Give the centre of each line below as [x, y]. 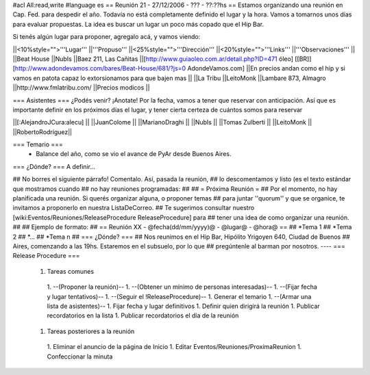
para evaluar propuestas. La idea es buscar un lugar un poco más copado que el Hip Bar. [138, 24]
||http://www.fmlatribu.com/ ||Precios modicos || [81, 88]
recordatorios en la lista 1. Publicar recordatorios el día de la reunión [143, 315]
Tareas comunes [71, 271]
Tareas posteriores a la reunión [91, 331]
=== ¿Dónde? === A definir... [54, 166]
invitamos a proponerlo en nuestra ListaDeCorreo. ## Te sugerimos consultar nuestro [134, 208]
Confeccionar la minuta [80, 357]
